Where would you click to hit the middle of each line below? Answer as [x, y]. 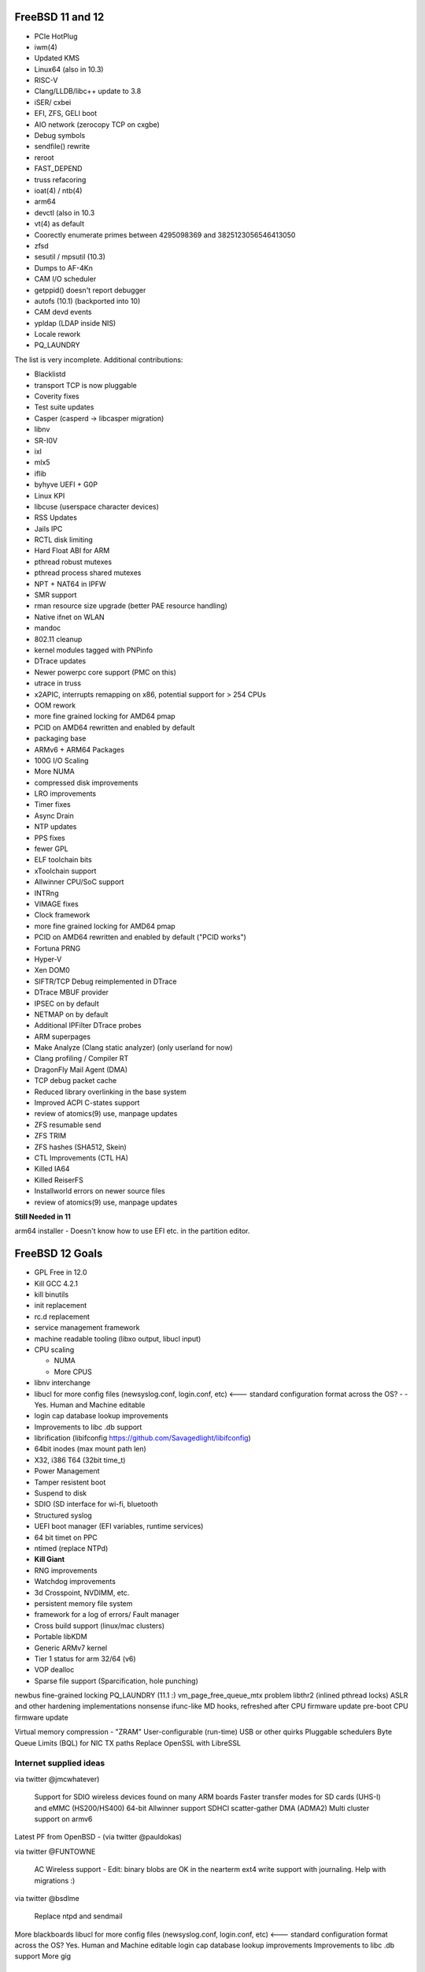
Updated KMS [57, 58]
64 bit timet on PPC [66, 1537]
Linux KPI [50, 495]
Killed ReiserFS [59, 1180]
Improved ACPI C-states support [87, 1103]
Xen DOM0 [52, 970]
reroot [44, 157]
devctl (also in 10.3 [65, 212]
